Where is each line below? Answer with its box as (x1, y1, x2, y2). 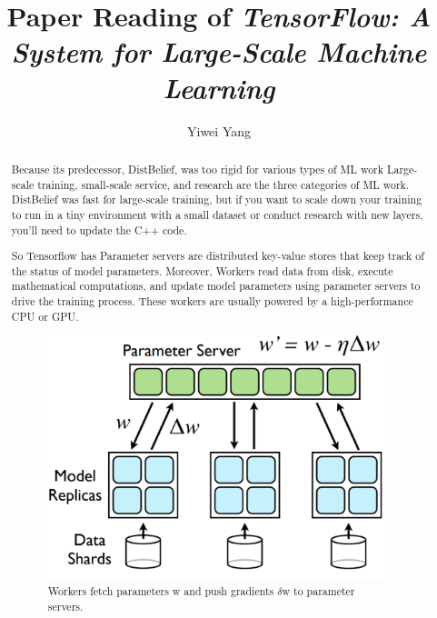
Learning (163, 68, 275, 106)
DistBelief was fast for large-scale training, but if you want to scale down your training (11, 192, 422, 207)
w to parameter (282, 583, 355, 599)
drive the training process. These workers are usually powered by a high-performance (11, 294, 413, 309)
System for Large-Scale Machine (11, 33, 427, 71)
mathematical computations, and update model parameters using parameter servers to (11, 278, 421, 294)
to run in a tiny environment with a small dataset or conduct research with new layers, (11, 206, 423, 222)
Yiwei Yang (187, 121, 251, 140)
